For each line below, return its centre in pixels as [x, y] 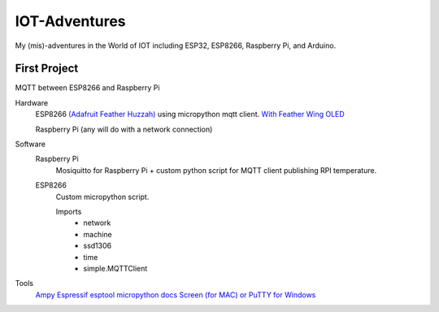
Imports [69, 211]
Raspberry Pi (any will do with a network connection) [124, 129]
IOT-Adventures [70, 21]
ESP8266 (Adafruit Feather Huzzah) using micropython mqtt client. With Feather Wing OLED [190, 115]
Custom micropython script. [102, 197]
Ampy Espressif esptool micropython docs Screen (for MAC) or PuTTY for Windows [176, 295]
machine [98, 234]
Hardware [32, 102]
